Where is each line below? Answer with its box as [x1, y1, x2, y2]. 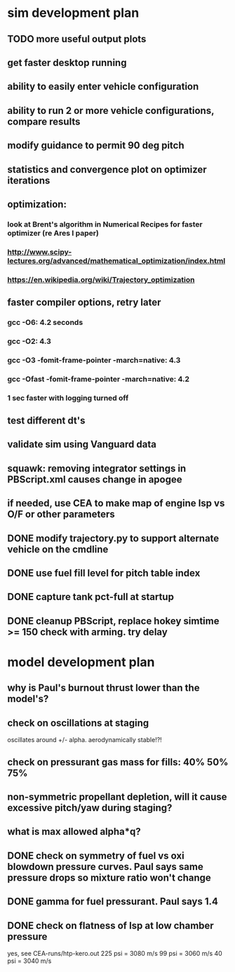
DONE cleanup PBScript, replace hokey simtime [7, 615, 220, 627]
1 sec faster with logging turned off [7, 392, 129, 402]
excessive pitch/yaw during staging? [7, 802, 173, 814]
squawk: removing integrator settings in [7, 462, 187, 474]
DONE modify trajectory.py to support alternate [7, 532, 220, 544]
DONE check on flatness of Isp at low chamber [7, 919, 214, 931]
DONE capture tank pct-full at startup [7, 591, 174, 603]
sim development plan [7, 5, 140, 21]
